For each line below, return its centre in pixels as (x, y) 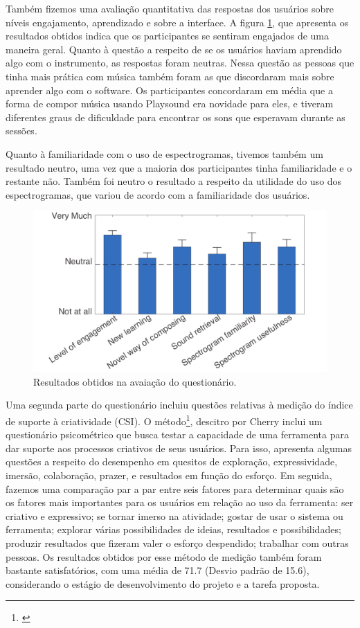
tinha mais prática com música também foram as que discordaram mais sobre (170, 76)
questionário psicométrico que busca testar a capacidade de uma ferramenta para (177, 434)
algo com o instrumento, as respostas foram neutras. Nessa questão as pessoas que (180, 63)
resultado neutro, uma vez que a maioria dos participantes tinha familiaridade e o (179, 167)
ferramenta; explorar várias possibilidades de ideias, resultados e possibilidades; (173, 529)
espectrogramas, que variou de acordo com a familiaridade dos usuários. (158, 194)
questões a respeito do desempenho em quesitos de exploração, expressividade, (172, 461)
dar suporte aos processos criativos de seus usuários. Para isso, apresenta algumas (179, 448)
